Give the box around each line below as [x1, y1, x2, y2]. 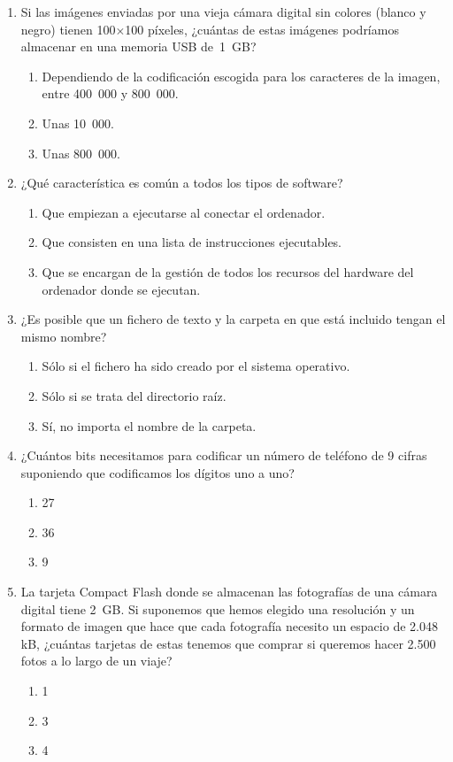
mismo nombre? [20, 327, 107, 345]
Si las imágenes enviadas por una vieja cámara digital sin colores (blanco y [20, 3, 426, 20]
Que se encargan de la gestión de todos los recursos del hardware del [42, 262, 414, 281]
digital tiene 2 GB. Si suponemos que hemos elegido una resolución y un [20, 599, 415, 618]
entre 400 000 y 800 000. [42, 84, 179, 103]
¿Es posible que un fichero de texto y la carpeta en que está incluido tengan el [20, 310, 446, 328]
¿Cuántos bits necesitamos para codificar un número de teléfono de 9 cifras [20, 446, 427, 465]
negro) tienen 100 [20, 19, 116, 38]
